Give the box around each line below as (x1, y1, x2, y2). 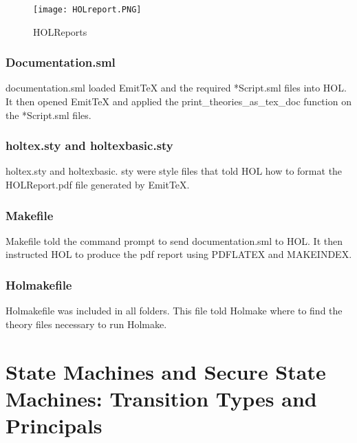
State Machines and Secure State (6, 357, 326, 385)
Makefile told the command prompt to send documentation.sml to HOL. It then (6, 233, 343, 248)
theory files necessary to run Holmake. (6, 316, 167, 331)
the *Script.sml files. (6, 107, 91, 122)
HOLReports (33, 24, 87, 39)
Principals (6, 411, 102, 440)
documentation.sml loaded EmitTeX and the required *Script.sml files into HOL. (6, 80, 347, 95)
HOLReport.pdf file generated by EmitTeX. (6, 177, 190, 192)
